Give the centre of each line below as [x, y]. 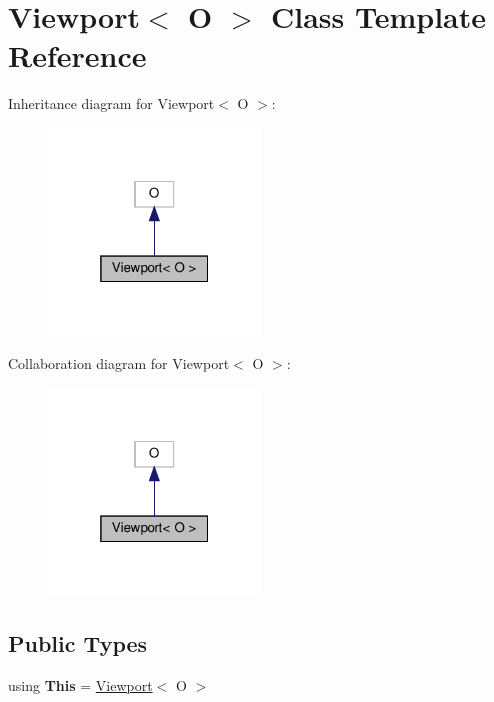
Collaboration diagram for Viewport [119, 363]
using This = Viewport [80, 685]
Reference [77, 55]
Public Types [78, 643]
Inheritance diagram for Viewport [111, 103]
